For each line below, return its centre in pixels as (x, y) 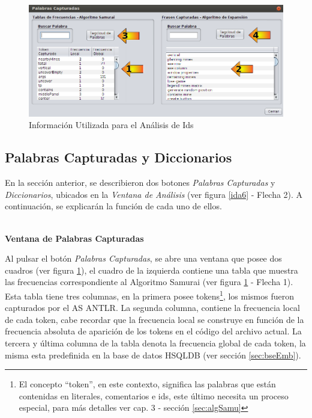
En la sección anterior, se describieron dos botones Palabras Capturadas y (140, 183)
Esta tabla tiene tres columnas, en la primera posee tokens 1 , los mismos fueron (149, 295)
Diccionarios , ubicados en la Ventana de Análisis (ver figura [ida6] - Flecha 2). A (154, 194)
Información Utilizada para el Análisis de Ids (111, 125)
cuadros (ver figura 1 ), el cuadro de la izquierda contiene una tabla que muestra (151, 270)
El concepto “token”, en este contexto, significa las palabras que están (147, 384)
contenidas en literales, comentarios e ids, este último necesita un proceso (154, 395)
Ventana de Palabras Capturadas (74, 238)
